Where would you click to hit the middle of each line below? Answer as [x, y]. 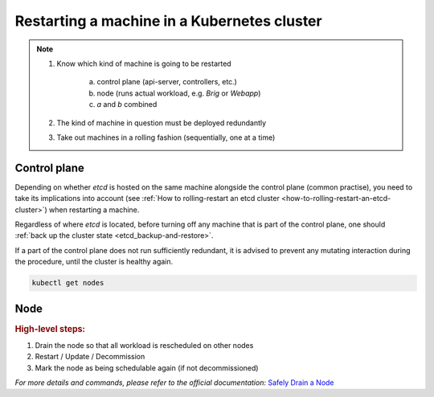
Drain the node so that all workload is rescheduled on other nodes [144, 345]
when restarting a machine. [94, 210]
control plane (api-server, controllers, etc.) [167, 82]
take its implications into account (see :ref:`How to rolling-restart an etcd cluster [147, 198]
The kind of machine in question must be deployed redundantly [162, 123]
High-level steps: [50, 329]
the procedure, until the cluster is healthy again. [94, 262]
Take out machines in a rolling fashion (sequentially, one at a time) [166, 137]
